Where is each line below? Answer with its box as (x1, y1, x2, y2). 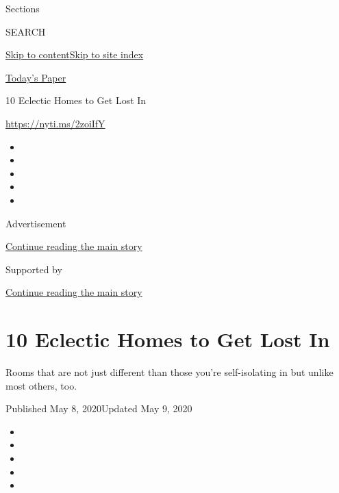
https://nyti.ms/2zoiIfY (5, 116, 105, 130)
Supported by (5, 262, 62, 276)
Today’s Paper (5, 70, 66, 84)
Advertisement (5, 216, 66, 230)
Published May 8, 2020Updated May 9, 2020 (5, 401, 192, 416)
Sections (5, 1, 40, 15)
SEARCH (5, 24, 46, 38)
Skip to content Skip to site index (5, 47, 144, 62)
